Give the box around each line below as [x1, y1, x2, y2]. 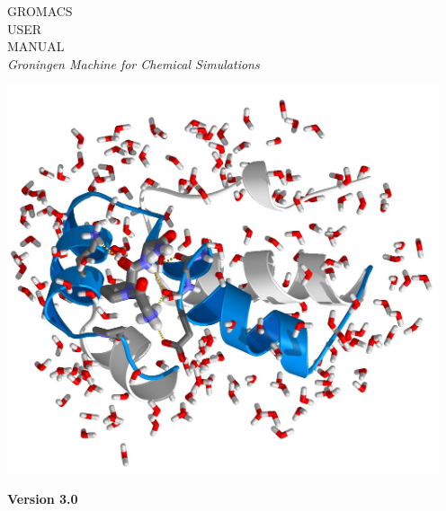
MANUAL [7, 37, 65, 56]
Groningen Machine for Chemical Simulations [7, 54, 260, 73]
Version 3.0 [7, 489, 78, 507]
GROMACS [7, 2, 73, 20]
